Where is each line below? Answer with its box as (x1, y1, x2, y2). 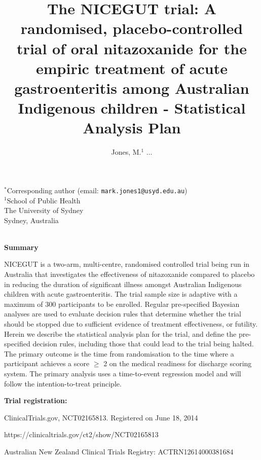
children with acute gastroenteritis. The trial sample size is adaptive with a (4, 289, 238, 299)
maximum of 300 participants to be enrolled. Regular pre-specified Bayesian (4, 298, 240, 309)
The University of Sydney (4, 205, 84, 216)
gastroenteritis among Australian (14, 77, 249, 98)
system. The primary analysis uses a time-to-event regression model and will (4, 368, 241, 378)
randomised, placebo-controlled (20, 18, 243, 39)
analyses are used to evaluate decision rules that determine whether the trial (4, 308, 241, 319)
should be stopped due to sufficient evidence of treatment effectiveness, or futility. (4, 319, 258, 329)
